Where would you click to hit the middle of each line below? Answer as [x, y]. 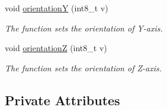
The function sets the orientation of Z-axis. [83, 67]
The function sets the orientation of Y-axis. [84, 28]
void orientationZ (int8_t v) [56, 48]
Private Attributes [62, 100]
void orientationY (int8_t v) [57, 8]
